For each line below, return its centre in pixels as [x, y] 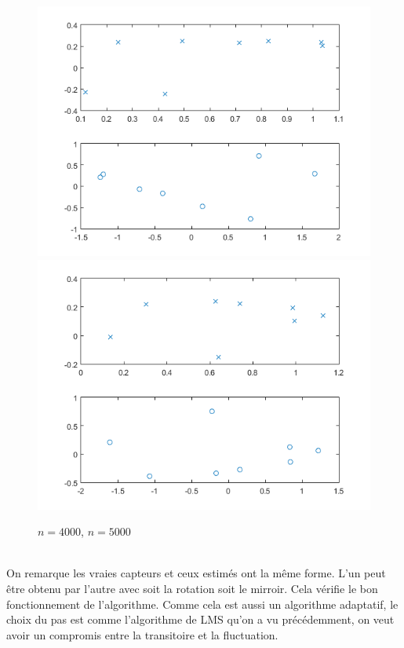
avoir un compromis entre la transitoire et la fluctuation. [142, 634]
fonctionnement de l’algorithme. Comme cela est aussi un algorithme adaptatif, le [202, 604]
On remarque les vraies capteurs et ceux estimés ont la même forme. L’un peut [196, 573]
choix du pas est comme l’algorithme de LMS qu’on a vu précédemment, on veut [200, 619]
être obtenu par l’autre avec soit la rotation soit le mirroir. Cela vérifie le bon [192, 588]
